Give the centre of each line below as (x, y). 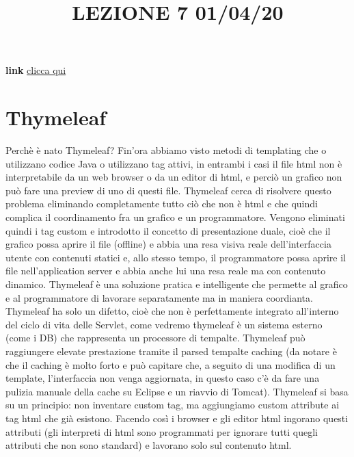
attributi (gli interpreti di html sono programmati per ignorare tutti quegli (162, 431)
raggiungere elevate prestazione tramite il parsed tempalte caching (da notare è (171, 351)
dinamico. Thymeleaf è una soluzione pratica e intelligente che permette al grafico (177, 284)
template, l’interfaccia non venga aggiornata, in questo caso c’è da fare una (163, 378)
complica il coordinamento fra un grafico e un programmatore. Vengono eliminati (175, 217)
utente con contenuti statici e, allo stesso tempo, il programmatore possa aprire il (176, 257)
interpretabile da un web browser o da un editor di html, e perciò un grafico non (174, 177)
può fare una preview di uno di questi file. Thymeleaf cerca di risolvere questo (168, 190)
